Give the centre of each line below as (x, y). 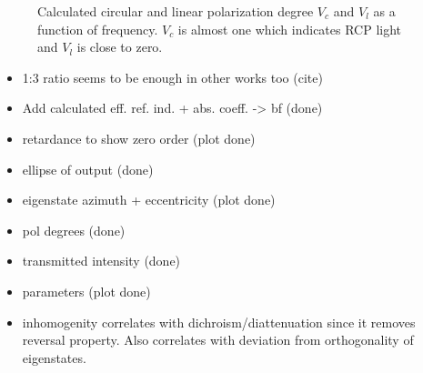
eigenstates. (54, 357)
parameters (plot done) (86, 291)
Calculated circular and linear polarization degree (176, 11)
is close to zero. (120, 47)
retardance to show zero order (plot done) (139, 138)
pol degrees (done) (74, 230)
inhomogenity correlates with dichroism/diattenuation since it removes (219, 322)
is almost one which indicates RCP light (290, 29)
